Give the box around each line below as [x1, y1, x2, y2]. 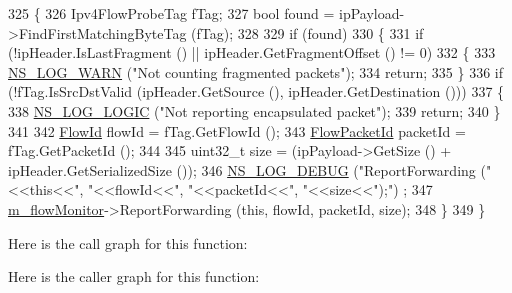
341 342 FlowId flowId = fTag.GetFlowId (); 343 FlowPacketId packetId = [8, 120, 466, 141]
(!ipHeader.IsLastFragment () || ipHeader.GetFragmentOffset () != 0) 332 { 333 [8, 42, 496, 63]
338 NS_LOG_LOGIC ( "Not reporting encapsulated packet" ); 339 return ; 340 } [8, 100, 501, 121]
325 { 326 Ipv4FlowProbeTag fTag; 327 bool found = [8, 3, 335, 23]
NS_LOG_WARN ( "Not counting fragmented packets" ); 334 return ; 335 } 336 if [8, 61, 503, 82]
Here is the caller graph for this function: [8, 266, 260, 287]
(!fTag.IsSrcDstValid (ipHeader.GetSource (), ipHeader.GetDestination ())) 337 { [8, 81, 505, 102]
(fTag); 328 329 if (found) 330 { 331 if [191, 22, 424, 43]
